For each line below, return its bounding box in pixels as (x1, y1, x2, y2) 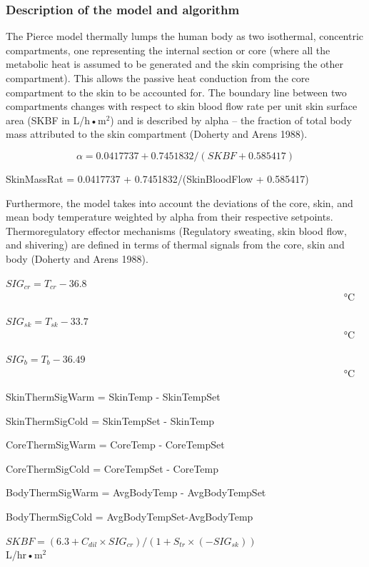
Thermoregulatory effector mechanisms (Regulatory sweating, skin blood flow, (6, 223, 347, 238)
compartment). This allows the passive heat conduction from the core (6, 71, 310, 85)
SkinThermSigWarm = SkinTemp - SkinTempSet (6, 389, 221, 404)
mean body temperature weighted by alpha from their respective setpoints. (6, 209, 333, 224)
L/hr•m (6, 547, 43, 562)
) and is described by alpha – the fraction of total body (110, 112, 352, 127)
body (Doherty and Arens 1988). (6, 251, 148, 266)
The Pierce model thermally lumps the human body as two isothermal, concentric (6, 29, 364, 44)
